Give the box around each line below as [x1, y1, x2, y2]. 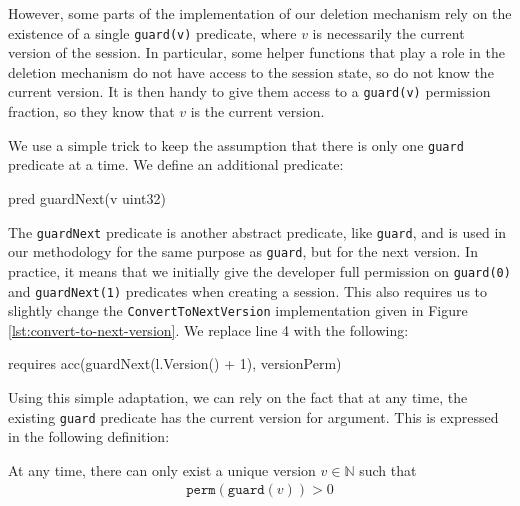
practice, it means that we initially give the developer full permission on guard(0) [8, 260, 511, 281]
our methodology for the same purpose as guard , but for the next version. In [8, 241, 478, 262]
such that [359, 459, 417, 480]
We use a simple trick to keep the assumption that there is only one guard [8, 134, 464, 155]
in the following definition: [8, 426, 170, 447]
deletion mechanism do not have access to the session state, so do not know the [8, 61, 494, 82]
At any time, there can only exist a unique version [8, 459, 316, 480]
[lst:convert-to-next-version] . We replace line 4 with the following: [8, 319, 409, 340]
